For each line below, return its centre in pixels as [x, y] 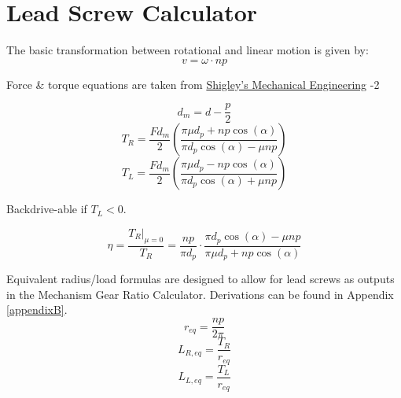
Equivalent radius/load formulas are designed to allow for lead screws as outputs [200, 279]
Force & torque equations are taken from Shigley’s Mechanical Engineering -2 [193, 84]
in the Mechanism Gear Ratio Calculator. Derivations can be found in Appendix [200, 294]
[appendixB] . [37, 310]
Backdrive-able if [47, 209]
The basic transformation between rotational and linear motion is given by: [188, 50]
